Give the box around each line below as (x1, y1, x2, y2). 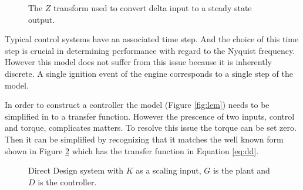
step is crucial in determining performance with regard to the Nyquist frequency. (5, 44, 295, 56)
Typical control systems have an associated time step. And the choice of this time (5, 33, 299, 45)
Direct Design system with (28, 164, 124, 177)
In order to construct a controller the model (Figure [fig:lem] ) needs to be (5, 99, 270, 111)
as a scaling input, (136, 164, 201, 177)
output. (28, 13, 55, 25)
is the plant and (213, 164, 270, 177)
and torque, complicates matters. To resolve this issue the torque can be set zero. (5, 121, 297, 134)
